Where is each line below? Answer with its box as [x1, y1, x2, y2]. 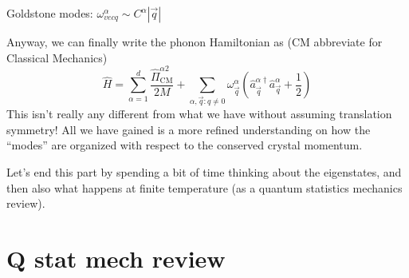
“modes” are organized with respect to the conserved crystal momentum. [6, 137, 363, 153]
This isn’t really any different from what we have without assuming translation [6, 105, 392, 122]
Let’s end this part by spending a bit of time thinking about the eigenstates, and [6, 164, 402, 181]
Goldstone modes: [6, 5, 93, 21]
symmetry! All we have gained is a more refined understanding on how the [6, 121, 371, 137]
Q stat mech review [6, 242, 226, 275]
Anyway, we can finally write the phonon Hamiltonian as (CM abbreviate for [6, 34, 383, 50]
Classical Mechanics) [6, 49, 108, 66]
